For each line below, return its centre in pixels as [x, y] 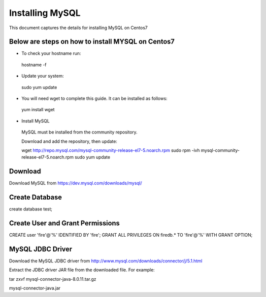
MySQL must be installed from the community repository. [80, 132]
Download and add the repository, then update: [69, 141]
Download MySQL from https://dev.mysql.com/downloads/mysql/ [76, 183]
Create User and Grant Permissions [65, 223]
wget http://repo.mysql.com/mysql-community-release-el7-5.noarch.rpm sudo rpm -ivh [111, 150]
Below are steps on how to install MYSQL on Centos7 [92, 42]
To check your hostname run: [51, 53]
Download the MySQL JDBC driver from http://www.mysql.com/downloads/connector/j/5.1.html [106, 261]
